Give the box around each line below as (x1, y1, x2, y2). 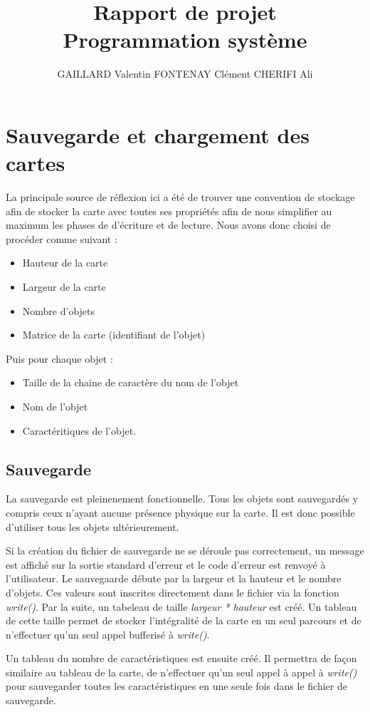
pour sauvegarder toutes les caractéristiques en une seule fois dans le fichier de (6, 679, 347, 693)
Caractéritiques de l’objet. (22, 423, 137, 438)
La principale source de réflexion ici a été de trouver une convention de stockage (6, 190, 355, 205)
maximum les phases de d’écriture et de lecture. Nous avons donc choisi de (6, 217, 331, 232)
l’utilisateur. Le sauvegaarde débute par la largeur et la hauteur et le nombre (6, 571, 342, 586)
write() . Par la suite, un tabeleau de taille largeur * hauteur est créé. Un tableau (6, 599, 357, 614)
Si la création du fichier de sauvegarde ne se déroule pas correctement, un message (6, 543, 364, 558)
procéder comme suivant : (6, 231, 117, 246)
